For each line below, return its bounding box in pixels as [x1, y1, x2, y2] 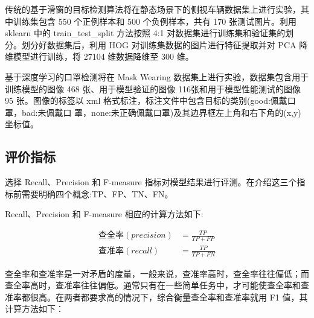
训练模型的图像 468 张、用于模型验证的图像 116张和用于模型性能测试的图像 [5, 82, 301, 95]
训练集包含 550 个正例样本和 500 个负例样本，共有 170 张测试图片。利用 [13, 14, 296, 27]
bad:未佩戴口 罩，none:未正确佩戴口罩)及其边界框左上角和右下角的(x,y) [21, 106, 301, 118]
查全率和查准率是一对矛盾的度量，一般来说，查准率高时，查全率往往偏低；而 [5, 267, 309, 279]
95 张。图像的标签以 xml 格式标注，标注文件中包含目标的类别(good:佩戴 [5, 94, 287, 107]
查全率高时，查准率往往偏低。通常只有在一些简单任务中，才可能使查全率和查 [5, 279, 309, 291]
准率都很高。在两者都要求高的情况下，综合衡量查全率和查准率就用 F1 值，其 [5, 290, 308, 303]
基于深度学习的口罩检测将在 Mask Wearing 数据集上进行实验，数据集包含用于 [5, 70, 309, 83]
